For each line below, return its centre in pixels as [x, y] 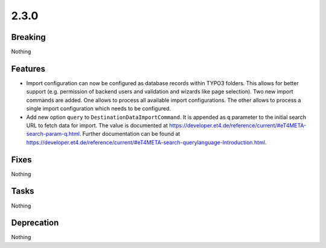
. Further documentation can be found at [130, 134]
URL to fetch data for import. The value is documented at [97, 125]
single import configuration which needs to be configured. [99, 109]
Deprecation [35, 223]
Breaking [29, 37]
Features [28, 68]
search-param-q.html [53, 134]
